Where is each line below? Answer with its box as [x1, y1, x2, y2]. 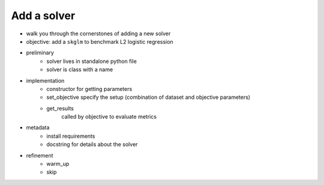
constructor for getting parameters [46, 85, 133, 92]
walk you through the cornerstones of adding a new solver [26, 30, 171, 37]
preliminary [26, 49, 54, 56]
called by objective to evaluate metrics [61, 113, 157, 120]
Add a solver [11, 9, 76, 22]
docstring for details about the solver [46, 141, 138, 148]
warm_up [46, 160, 70, 168]
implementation [26, 77, 65, 84]
